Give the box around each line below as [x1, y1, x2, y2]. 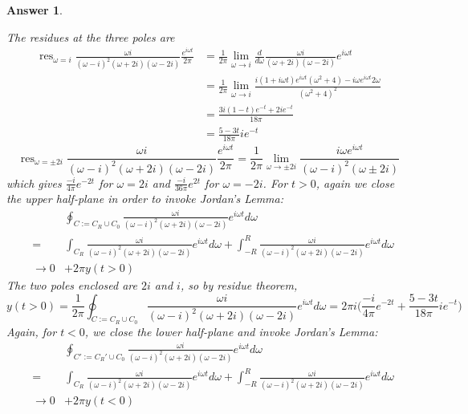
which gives [6, 174, 62, 191]
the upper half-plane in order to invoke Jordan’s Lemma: [6, 190, 283, 207]
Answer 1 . [6, 2, 63, 18]
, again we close [315, 174, 395, 191]
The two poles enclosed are [6, 276, 137, 293]
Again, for [6, 323, 57, 339]
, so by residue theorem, [180, 276, 298, 293]
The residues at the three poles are [6, 28, 175, 45]
